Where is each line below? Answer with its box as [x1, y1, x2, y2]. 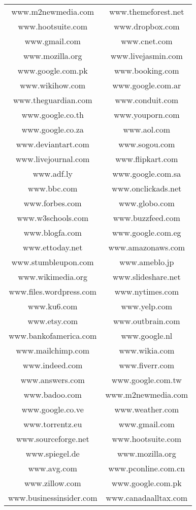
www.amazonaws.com [108, 241, 185, 253]
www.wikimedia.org [18, 271, 87, 282]
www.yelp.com [121, 300, 173, 312]
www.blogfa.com [23, 227, 82, 238]
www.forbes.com [23, 197, 82, 209]
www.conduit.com [115, 94, 179, 106]
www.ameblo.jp [119, 256, 174, 268]
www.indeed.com [23, 359, 83, 371]
